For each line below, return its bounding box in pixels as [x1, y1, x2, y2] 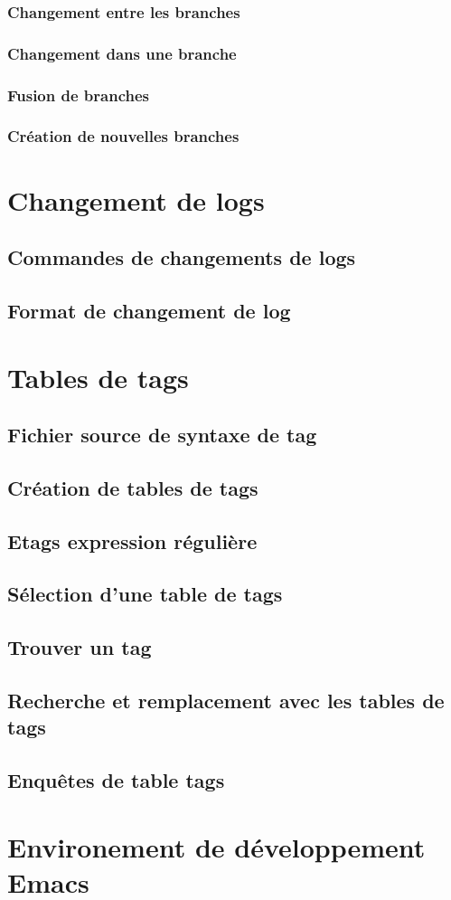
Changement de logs [7, 181, 265, 218]
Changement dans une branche [7, 42, 237, 64]
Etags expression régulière [7, 526, 258, 554]
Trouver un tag [7, 633, 152, 661]
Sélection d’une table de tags [7, 580, 283, 608]
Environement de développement [7, 828, 426, 865]
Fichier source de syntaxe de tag [7, 421, 317, 449]
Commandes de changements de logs [7, 243, 356, 271]
